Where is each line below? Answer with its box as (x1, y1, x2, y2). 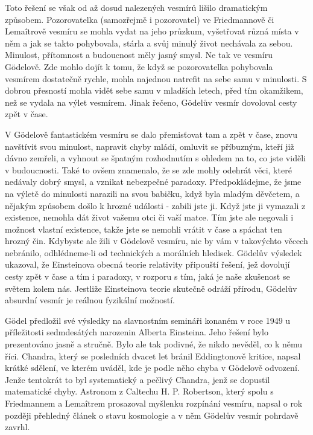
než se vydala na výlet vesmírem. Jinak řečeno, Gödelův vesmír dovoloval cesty (5, 95, 297, 108)
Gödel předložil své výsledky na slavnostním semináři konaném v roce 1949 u (5, 314, 291, 326)
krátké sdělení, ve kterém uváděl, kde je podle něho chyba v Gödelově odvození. (5, 361, 300, 374)
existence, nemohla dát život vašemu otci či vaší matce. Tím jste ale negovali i (5, 211, 294, 224)
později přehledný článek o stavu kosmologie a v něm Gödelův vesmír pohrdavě (5, 408, 299, 421)
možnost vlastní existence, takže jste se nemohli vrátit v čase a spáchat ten (5, 222, 282, 235)
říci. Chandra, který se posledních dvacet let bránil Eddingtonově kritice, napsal (5, 349, 301, 362)
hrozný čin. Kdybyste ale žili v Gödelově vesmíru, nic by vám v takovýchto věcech (5, 234, 308, 247)
